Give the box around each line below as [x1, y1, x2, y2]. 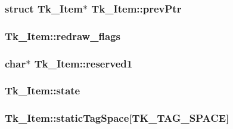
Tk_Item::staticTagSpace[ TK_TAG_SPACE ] [5, 110, 229, 125]
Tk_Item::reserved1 [34, 56, 133, 70]
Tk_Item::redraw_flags [5, 28, 120, 43]
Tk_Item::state [5, 83, 80, 98]
